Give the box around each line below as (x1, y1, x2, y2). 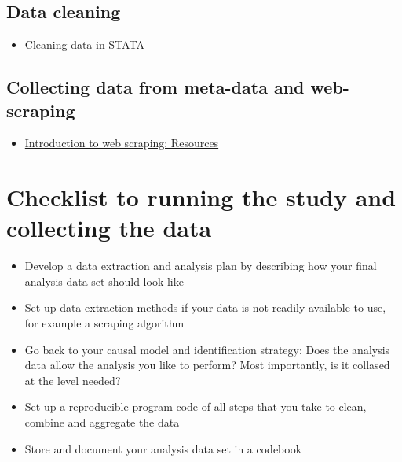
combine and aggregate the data (24, 414, 180, 431)
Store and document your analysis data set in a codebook (24, 440, 302, 456)
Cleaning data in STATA (24, 36, 144, 53)
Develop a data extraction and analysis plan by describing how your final (24, 257, 377, 274)
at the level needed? (24, 371, 121, 388)
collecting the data (6, 212, 212, 244)
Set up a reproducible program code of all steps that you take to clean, (24, 398, 367, 415)
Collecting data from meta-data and (6, 75, 305, 99)
